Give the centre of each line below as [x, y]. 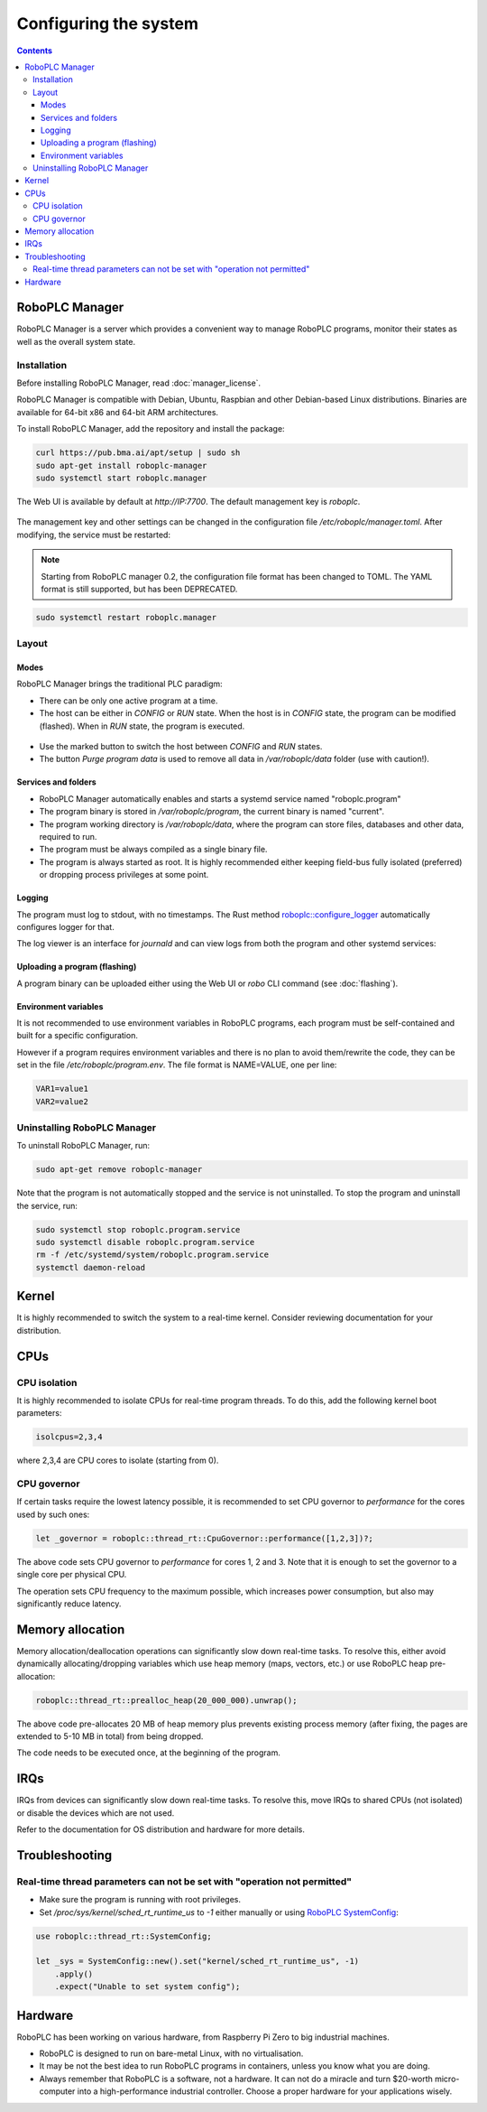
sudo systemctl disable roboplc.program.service [145, 1242]
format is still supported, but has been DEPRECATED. [139, 589]
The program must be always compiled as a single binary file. [153, 850]
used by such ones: [53, 1514]
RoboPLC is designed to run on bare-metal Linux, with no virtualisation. [171, 2053]
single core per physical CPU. [72, 1575]
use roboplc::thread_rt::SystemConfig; [124, 1936]
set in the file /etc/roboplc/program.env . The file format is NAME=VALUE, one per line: [177, 1065]
